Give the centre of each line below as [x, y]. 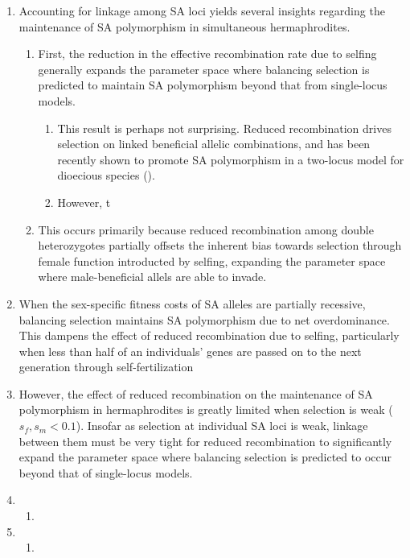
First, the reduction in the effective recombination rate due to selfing [207, 54]
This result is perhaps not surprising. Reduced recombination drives [224, 128]
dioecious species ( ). [106, 175]
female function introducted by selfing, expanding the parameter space [212, 260]
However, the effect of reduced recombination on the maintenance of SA [196, 393]
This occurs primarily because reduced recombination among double [206, 229]
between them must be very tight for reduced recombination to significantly [205, 441]
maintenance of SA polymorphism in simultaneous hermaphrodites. [184, 26]
